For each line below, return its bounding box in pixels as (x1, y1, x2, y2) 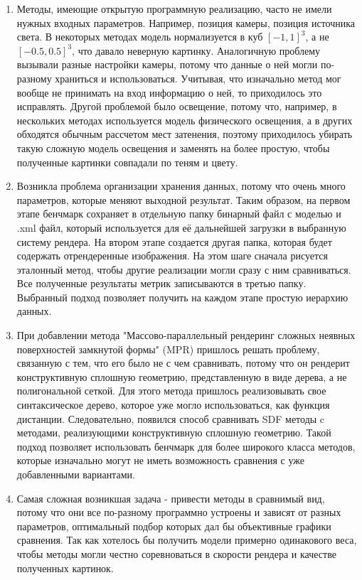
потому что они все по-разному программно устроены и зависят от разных (16, 505, 341, 520)
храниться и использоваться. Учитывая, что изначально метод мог (55, 70, 341, 85)
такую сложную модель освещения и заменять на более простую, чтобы (16, 140, 330, 155)
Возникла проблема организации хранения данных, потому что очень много (16, 178, 346, 193)
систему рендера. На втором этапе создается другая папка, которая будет (16, 234, 332, 249)
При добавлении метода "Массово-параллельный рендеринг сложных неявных (16, 328, 356, 343)
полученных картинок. (16, 560, 114, 575)
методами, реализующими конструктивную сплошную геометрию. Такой (16, 425, 331, 440)
